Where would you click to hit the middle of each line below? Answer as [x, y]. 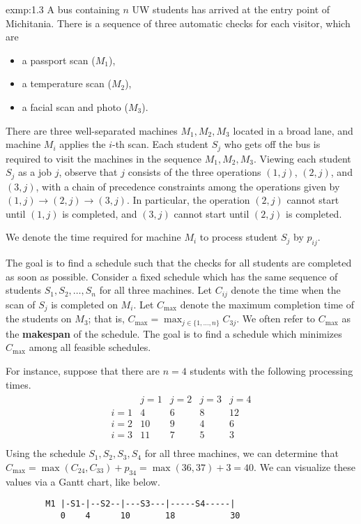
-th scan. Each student [160, 144]
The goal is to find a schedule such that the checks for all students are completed [179, 263]
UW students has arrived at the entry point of [231, 9]
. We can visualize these [305, 466]
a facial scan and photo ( [75, 106]
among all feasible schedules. [90, 347]
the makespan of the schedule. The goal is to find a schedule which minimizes [174, 333]
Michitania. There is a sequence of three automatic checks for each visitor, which [178, 23]
